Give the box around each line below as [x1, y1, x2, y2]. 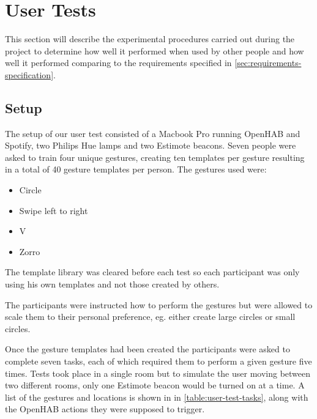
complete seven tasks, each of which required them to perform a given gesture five [5, 355, 312, 368]
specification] [5, 68, 54, 81]
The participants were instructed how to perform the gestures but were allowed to [5, 298, 313, 311]
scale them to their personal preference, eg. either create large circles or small [5, 310, 296, 323]
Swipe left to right [19, 204, 88, 217]
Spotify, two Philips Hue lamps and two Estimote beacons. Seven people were [5, 139, 296, 152]
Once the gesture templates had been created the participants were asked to [5, 343, 290, 355]
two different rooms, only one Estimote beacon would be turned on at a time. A [5, 379, 305, 391]
